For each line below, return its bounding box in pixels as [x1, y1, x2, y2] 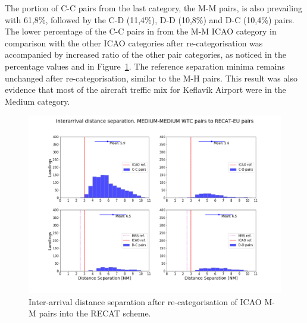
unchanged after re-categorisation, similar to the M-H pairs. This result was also [5, 71, 297, 84]
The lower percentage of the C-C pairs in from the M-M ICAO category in [5, 25, 277, 37]
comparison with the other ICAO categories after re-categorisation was [5, 36, 263, 49]
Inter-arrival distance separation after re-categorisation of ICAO [29, 295, 262, 308]
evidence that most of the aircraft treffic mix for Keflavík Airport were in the [5, 83, 286, 96]
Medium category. [5, 95, 70, 107]
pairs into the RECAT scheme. [39, 307, 151, 319]
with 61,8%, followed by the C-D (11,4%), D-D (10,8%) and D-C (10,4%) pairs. [5, 13, 295, 26]
